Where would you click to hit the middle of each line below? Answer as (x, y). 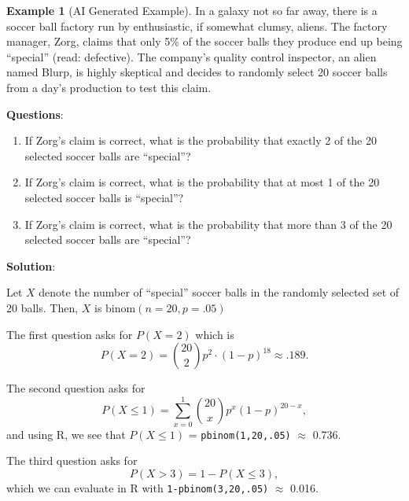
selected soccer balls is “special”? (104, 197)
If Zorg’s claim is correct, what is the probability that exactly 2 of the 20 (201, 140)
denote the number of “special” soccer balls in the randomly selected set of (219, 292)
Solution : (31, 265)
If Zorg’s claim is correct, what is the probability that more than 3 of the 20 (208, 224)
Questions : (35, 114)
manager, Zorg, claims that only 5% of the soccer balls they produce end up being (204, 41)
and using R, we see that (66, 434)
